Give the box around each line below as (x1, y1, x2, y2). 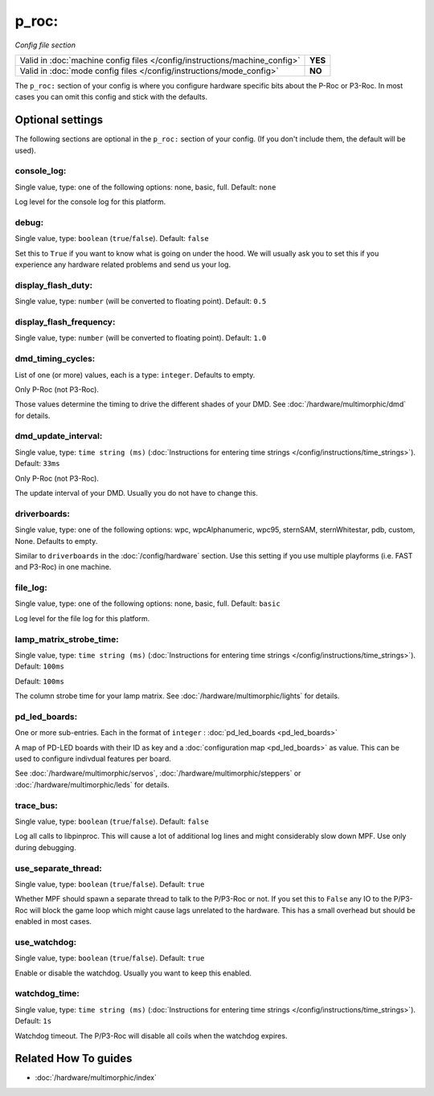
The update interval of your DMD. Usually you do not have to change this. (14, 488, 259, 497)
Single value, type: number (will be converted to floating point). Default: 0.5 (14, 296, 267, 306)
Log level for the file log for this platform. (14, 613, 150, 623)
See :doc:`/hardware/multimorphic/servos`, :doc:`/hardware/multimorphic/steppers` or (14, 768, 301, 779)
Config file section (14, 40, 76, 50)
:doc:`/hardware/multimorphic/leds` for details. (14, 779, 170, 789)
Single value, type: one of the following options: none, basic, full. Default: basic (14, 599, 280, 608)
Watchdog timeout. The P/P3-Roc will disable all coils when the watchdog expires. (14, 1031, 288, 1041)
